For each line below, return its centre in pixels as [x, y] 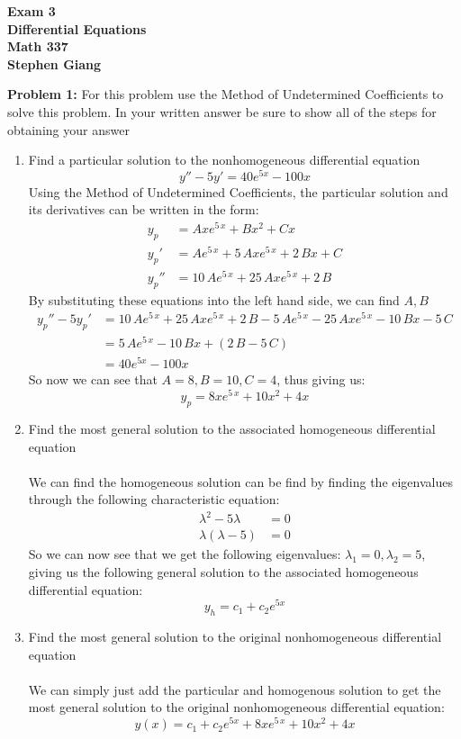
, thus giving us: [321, 379]
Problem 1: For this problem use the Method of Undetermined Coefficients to [226, 94]
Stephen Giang [54, 63]
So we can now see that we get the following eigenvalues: [185, 554]
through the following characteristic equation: [154, 499]
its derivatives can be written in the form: [144, 209]
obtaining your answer [68, 129]
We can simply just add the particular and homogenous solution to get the [235, 689]
